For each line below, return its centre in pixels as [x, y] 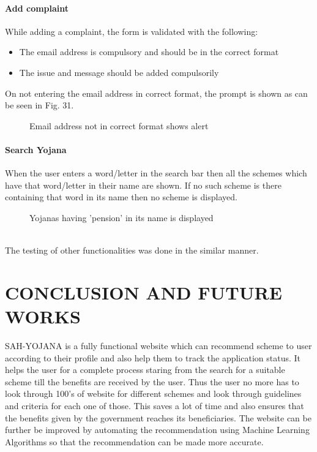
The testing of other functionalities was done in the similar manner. [132, 250]
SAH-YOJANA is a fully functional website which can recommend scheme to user [158, 346]
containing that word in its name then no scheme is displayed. [121, 197]
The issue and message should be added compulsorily [119, 72]
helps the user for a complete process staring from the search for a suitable [145, 370]
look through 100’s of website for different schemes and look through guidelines [153, 394]
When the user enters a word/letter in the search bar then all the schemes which [156, 173]
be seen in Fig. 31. [39, 105]
